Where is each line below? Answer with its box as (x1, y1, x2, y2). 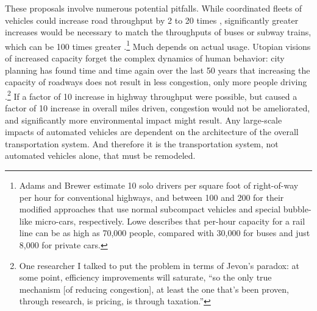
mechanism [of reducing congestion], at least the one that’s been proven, (19, 282, 289, 295)
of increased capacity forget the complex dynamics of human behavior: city (5, 52, 285, 65)
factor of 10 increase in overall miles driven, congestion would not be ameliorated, (5, 102, 310, 114)
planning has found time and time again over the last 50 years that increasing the (5, 63, 310, 76)
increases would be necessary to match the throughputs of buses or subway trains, (5, 26, 312, 38)
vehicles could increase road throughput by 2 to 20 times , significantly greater (5, 13, 299, 26)
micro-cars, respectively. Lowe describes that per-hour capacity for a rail (35, 214, 305, 227)
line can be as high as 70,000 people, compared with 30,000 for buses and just (19, 226, 310, 239)
